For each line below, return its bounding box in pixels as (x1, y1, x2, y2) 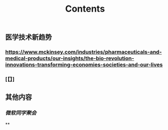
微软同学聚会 (5, 110, 37, 117)
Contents (65, 3, 105, 15)
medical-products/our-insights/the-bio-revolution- (5, 55, 135, 62)
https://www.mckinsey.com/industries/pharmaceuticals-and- (5, 49, 162, 56)
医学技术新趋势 (5, 33, 52, 42)
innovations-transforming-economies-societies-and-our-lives (5, 61, 163, 69)
